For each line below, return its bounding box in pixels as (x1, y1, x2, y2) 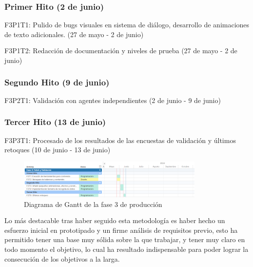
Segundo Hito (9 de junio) (4, 76, 110, 88)
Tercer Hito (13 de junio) (4, 116, 106, 128)
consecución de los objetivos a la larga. (4, 253, 120, 264)
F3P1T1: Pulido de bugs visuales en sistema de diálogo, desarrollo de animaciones (4, 20, 250, 30)
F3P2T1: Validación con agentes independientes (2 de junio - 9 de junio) (4, 95, 221, 105)
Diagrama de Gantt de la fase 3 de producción (24, 199, 162, 209)
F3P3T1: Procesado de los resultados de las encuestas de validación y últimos (4, 135, 236, 145)
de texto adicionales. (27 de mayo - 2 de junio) (4, 29, 144, 39)
